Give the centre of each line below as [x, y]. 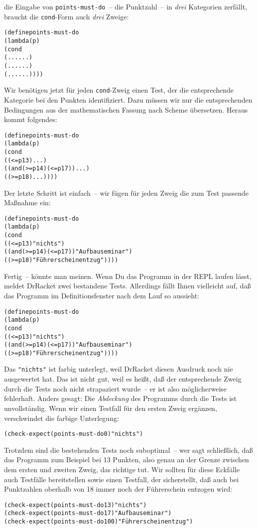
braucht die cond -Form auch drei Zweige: [66, 16]
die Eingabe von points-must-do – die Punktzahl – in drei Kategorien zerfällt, [126, 6]
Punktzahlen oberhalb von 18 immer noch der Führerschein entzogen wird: [118, 489]
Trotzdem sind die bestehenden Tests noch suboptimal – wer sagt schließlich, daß [128, 450]
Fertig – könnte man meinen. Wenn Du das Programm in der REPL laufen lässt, [128, 276]
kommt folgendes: [31, 119]
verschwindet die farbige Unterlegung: [62, 418]
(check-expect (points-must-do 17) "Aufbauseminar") [88, 513]
